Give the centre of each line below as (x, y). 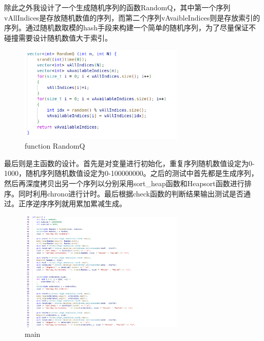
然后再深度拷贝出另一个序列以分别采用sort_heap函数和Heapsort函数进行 (124, 183)
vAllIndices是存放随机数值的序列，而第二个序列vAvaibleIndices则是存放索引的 (132, 17)
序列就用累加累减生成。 (87, 203)
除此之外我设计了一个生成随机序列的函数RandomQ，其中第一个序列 (117, 7)
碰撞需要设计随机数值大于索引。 (58, 37)
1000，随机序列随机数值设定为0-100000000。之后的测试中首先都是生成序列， (131, 173)
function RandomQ (55, 146)
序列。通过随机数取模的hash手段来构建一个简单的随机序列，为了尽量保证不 (130, 28)
